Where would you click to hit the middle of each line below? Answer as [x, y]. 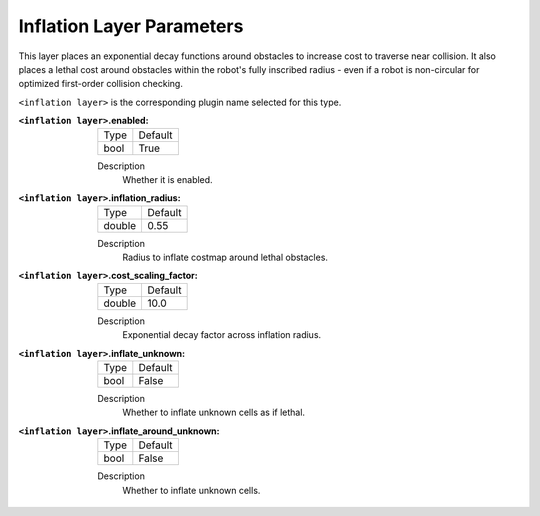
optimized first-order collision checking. [101, 84]
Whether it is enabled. [168, 179]
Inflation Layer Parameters [131, 26]
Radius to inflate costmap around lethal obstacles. [225, 257]
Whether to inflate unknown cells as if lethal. [213, 412]
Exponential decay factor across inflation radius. [222, 335]
